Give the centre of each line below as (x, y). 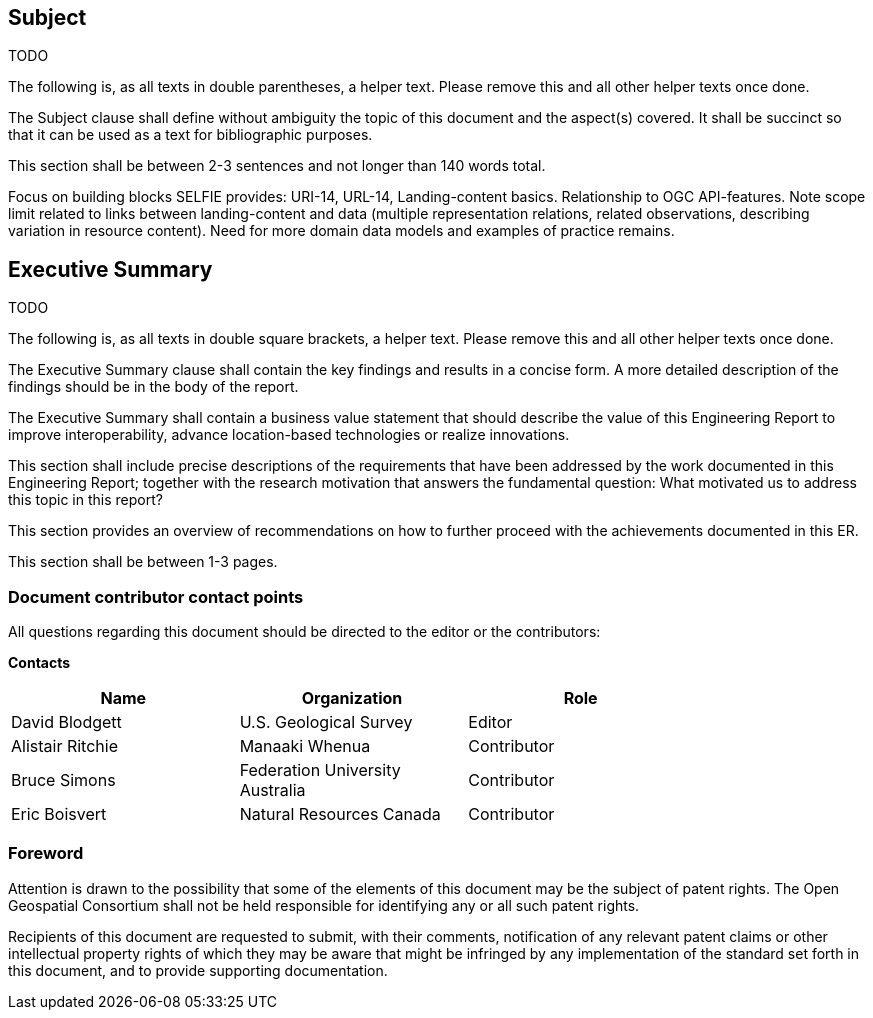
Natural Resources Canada (340, 814)
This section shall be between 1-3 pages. (143, 562)
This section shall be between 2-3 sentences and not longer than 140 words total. (277, 166)
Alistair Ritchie (64, 746)
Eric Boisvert (59, 814)
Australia (272, 790)
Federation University (320, 770)
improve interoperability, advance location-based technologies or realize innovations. (289, 435)
